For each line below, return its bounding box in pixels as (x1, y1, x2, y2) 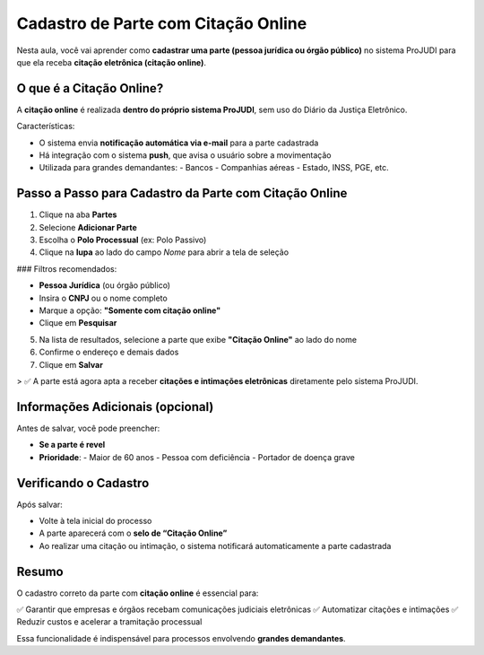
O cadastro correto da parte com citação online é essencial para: (16, 588, 259, 598)
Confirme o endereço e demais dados (39, 346, 179, 358)
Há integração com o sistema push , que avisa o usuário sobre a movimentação (39, 150, 332, 161)
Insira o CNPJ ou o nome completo (39, 293, 168, 303)
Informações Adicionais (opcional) (16, 399, 214, 415)
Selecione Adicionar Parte (39, 222, 138, 232)
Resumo (16, 563, 64, 579)
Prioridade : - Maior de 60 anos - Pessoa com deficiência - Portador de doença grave (39, 451, 356, 462)
